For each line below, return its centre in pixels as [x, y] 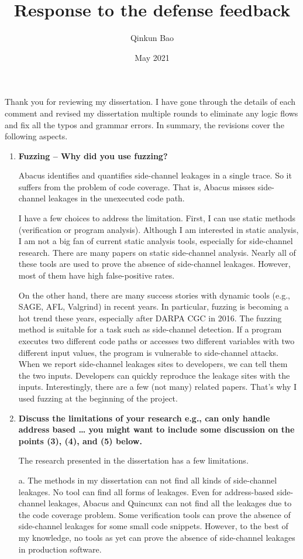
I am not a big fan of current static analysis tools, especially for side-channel [156, 241]
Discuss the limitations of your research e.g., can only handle [144, 418]
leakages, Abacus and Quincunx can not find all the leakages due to [170, 503]
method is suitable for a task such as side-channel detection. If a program [150, 329]
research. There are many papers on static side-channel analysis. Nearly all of [157, 252]
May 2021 [152, 57]
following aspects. [36, 136]
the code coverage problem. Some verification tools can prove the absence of [154, 514]
